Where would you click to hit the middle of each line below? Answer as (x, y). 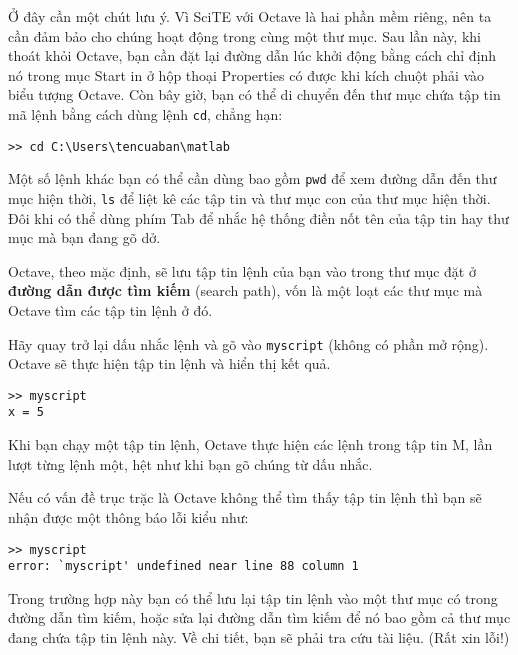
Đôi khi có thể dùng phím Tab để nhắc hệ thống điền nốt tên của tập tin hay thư (258, 217)
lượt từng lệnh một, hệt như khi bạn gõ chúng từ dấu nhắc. (190, 463)
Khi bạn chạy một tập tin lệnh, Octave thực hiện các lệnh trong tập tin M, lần (250, 444)
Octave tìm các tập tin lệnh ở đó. (110, 309)
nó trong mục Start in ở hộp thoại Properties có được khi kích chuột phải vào (246, 74)
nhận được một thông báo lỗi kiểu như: (128, 516)
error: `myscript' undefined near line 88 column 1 (183, 566)
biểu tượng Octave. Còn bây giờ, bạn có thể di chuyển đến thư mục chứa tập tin (254, 94)
